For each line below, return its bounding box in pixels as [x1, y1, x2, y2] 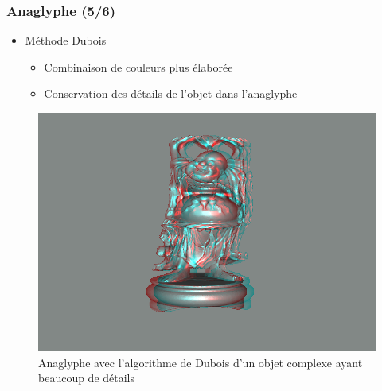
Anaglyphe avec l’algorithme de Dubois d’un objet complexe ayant [38, 354, 363, 370]
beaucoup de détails [38, 370, 135, 386]
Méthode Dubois [25, 32, 107, 48]
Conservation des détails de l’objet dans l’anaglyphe [44, 85, 298, 102]
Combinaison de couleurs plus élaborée [44, 58, 233, 75]
